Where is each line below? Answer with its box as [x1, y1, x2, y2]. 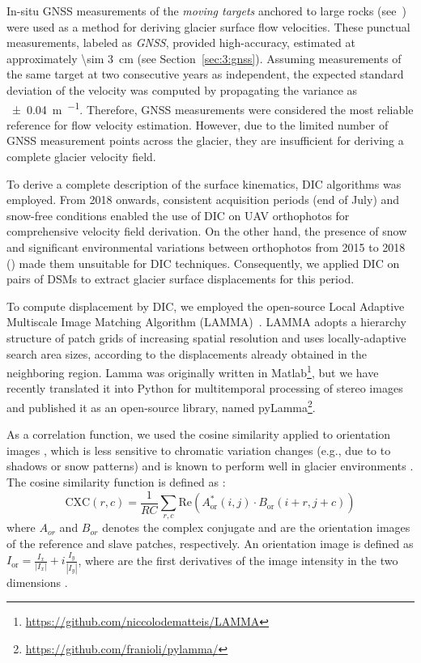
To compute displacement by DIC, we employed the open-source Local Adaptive [6, 297, 405, 314]
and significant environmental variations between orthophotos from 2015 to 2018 [6, 238, 406, 255]
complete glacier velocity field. [6, 148, 156, 164]
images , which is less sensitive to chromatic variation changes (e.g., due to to [6, 441, 391, 458]
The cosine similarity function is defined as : [6, 474, 226, 490]
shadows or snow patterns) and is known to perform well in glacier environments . [6, 457, 414, 474]
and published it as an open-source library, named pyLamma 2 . [6, 396, 316, 415]
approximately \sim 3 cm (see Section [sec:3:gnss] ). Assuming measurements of [6, 49, 402, 66]
